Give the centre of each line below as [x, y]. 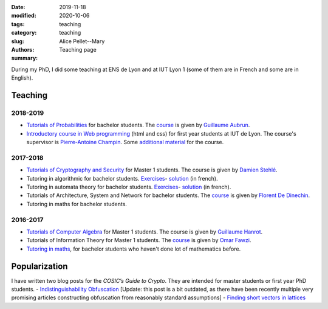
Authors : [23, 49]
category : [24, 33]
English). [22, 78]
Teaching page [78, 49]
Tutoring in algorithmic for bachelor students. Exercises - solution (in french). [122, 178]
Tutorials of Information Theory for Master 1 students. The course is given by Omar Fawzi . [139, 240]
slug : [18, 41]
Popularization [39, 266]
